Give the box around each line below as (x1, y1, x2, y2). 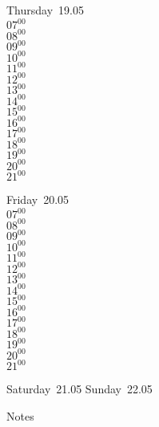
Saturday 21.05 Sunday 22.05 (6, 380, 153, 397)
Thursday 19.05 (6, 2, 84, 18)
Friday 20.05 (6, 191, 70, 208)
